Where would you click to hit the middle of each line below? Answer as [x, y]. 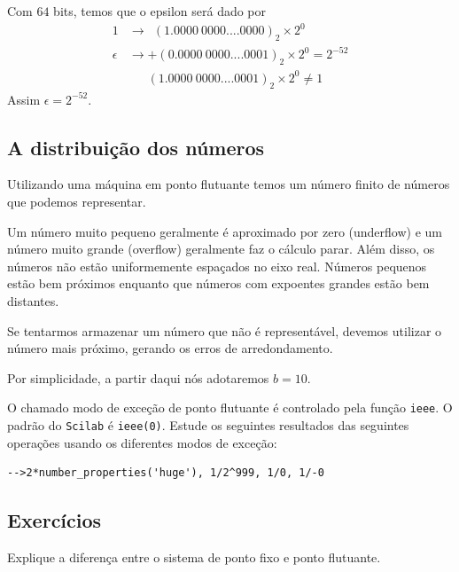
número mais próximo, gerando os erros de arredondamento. [170, 348]
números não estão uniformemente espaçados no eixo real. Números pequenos [217, 266]
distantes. [33, 300]
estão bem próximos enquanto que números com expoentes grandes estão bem [218, 283]
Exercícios [54, 520]
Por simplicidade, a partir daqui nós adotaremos [138, 377]
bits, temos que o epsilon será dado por [160, 11]
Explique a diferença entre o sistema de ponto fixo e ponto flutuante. [194, 557]
